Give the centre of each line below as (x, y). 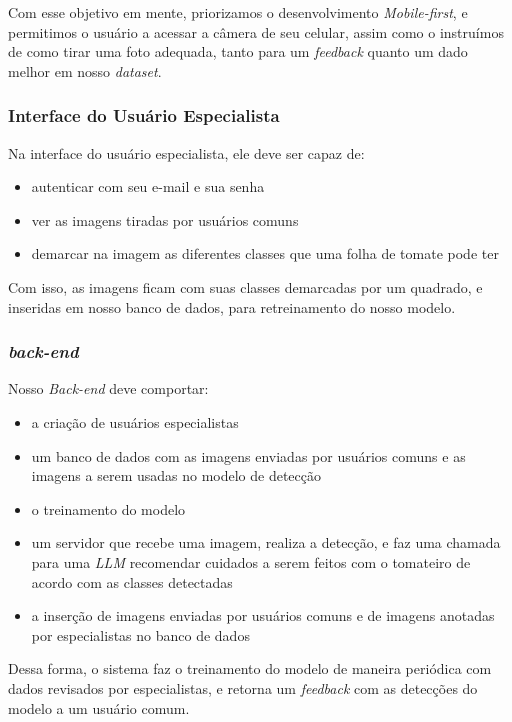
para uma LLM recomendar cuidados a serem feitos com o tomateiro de (251, 561)
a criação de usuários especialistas (135, 421)
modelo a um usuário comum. (99, 707)
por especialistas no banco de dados (140, 634)
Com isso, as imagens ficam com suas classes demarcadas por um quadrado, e (245, 286)
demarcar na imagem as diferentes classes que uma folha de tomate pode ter (265, 253)
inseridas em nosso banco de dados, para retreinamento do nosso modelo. (232, 306)
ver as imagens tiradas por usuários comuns (165, 219)
